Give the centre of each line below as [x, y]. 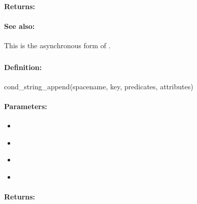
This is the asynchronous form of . [57, 45]
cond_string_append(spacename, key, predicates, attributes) [99, 86]
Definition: [23, 67]
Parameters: [26, 106]
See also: [20, 26]
